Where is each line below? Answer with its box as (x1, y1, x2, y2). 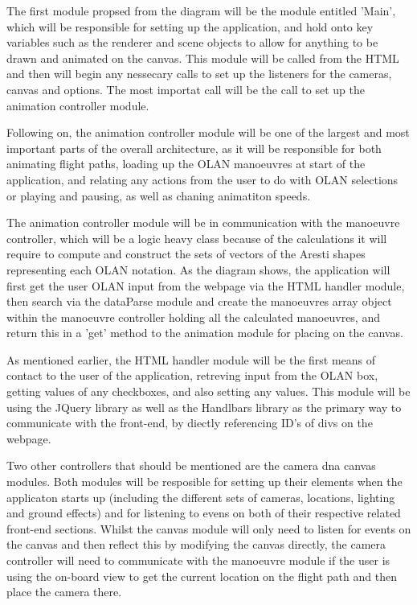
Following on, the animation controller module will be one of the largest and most (6, 124, 410, 141)
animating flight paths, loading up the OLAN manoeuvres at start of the (6, 155, 366, 172)
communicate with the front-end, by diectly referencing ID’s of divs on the (6, 414, 373, 431)
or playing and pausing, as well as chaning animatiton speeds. (6, 187, 311, 204)
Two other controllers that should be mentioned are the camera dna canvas (6, 457, 376, 474)
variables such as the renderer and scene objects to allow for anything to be (6, 34, 378, 51)
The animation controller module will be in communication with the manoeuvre (6, 214, 400, 231)
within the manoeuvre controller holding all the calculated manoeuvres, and (6, 308, 380, 325)
